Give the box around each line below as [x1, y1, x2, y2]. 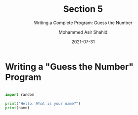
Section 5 [63, 3, 103, 15]
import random [5, 92, 35, 97]
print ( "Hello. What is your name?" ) [5, 101, 81, 106]
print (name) [5, 106, 30, 111]
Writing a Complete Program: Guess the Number [34, 20, 133, 26]
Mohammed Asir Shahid [58, 29, 108, 35]
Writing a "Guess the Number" [5, 61, 134, 72]
